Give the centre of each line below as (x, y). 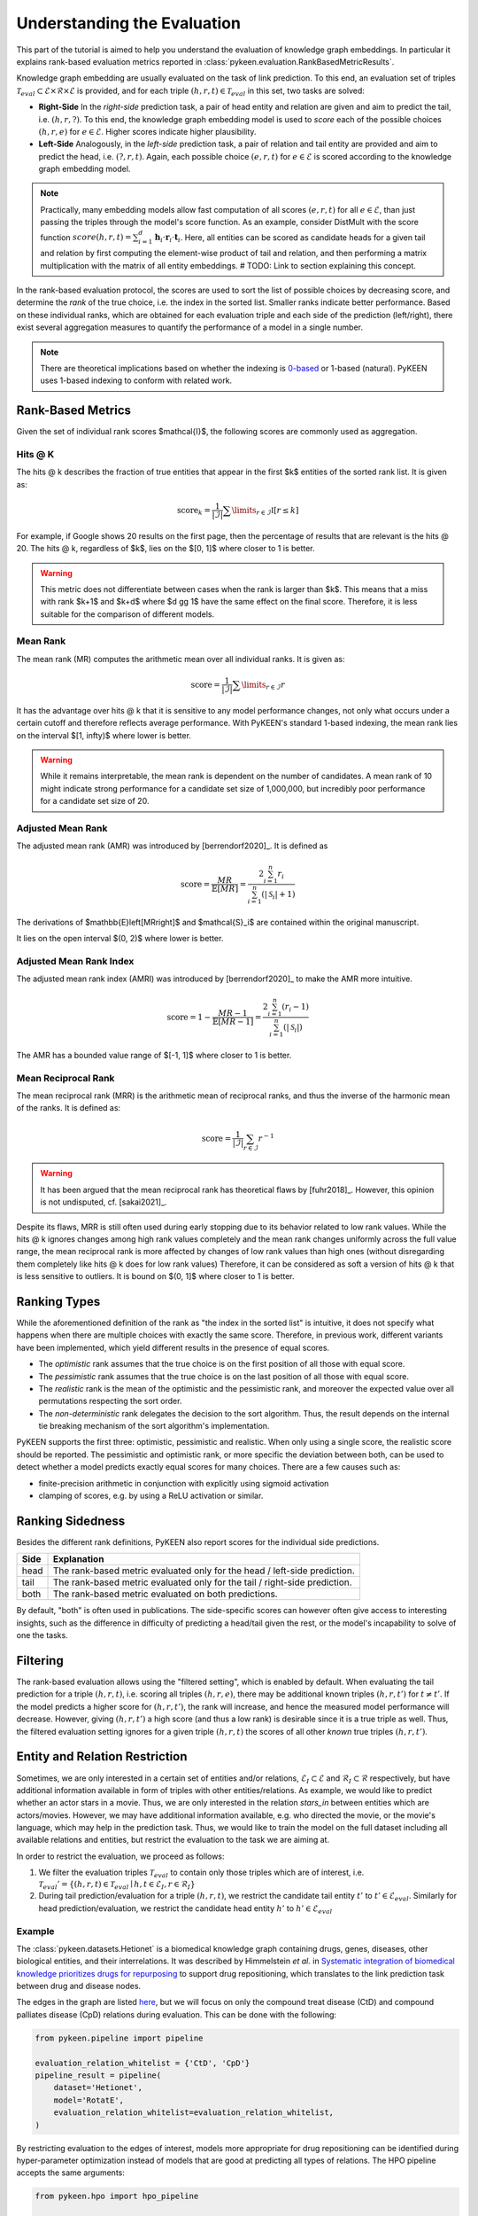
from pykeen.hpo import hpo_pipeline (117, 2196)
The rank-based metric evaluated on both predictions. (165, 1594)
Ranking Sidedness (71, 1521)
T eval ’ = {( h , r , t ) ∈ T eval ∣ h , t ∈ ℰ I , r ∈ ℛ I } (117, 1885)
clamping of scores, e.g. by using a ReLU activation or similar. (151, 1496)
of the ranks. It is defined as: (69, 1108)
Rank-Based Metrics (74, 411)
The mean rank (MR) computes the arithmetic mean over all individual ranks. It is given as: (181, 659)
